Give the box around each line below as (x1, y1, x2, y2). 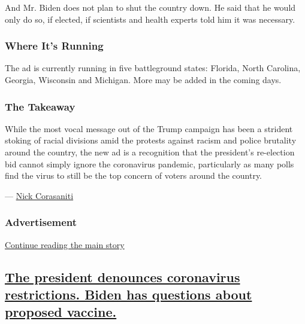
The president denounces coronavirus (5, 267, 240, 286)
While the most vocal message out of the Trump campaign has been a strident (5, 122, 293, 135)
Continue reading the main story (5, 238, 125, 250)
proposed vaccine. (5, 302, 117, 321)
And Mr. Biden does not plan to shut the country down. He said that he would (5, 1, 296, 13)
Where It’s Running (5, 38, 104, 53)
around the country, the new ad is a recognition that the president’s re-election (5, 146, 295, 158)
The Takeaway (5, 99, 76, 114)
